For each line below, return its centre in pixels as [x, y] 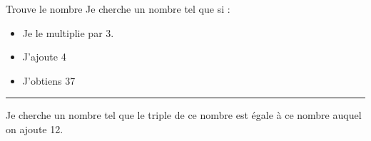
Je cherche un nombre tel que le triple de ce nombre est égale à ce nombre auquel [184, 115]
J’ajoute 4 [44, 57]
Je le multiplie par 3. [68, 32]
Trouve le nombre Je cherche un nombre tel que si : [118, 9]
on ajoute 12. [35, 129]
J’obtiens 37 [49, 80]
